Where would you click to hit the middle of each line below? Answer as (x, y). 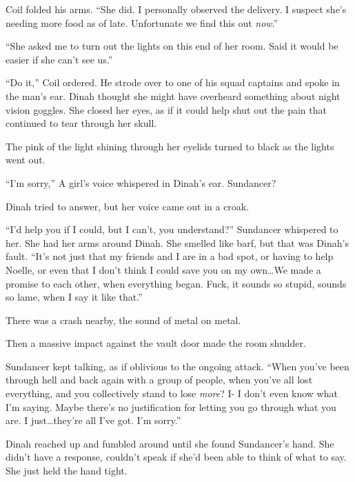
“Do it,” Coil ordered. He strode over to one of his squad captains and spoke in (173, 82)
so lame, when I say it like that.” (74, 297)
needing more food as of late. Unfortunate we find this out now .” (142, 22)
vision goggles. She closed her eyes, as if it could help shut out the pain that (166, 109)
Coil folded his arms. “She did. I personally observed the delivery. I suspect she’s (176, 9)
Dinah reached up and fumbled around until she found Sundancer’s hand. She (170, 443)
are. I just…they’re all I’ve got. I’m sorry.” (93, 420)
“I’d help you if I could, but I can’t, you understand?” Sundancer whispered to (172, 229)
